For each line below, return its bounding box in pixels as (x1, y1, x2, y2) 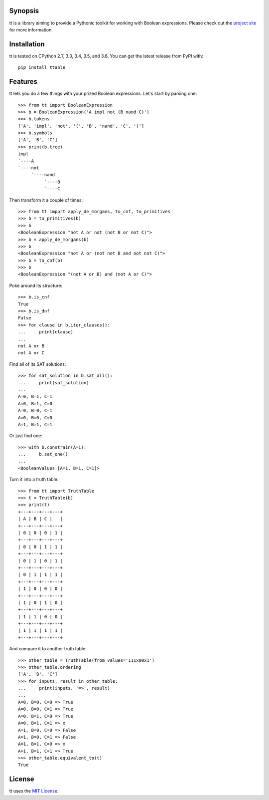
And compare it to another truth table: (9, 646, 87, 652)
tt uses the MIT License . (9, 788, 59, 794)
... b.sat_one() (18, 452, 68, 457)
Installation (9, 40, 45, 48)
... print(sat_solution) (18, 380, 89, 385)
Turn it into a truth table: (9, 477, 59, 483)
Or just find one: (9, 433, 42, 439)
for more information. (9, 26, 53, 32)
